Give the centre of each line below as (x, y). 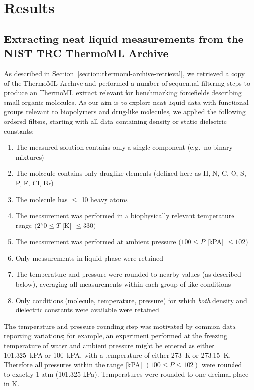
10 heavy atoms (105, 199)
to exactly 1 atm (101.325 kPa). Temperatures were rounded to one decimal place (126, 374)
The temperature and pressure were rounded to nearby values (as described (128, 274)
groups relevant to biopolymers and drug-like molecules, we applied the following (125, 112)
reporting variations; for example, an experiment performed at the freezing (116, 336)
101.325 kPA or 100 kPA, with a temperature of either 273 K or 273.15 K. (117, 355)
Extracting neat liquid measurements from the (124, 38)
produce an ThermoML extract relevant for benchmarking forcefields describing (123, 92)
